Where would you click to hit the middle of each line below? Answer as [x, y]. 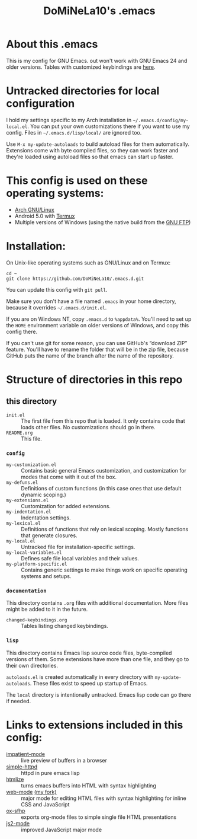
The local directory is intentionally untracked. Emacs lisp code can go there [99, 694]
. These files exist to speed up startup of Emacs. [89, 683]
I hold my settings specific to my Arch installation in [69, 120]
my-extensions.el [28, 500]
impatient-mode [26, 754]
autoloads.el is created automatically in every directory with [80, 677]
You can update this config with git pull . [57, 289]
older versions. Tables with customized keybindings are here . [81, 67]
